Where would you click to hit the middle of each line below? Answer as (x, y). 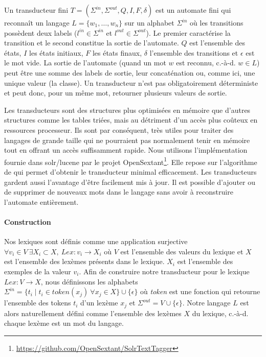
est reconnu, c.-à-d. (206, 63)
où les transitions (217, 22)
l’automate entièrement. (41, 201)
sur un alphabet (149, 22)
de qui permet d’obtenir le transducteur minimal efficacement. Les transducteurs (130, 171)
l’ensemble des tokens (38, 303)
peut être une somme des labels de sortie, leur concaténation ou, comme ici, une (130, 72)
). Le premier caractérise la (188, 32)
